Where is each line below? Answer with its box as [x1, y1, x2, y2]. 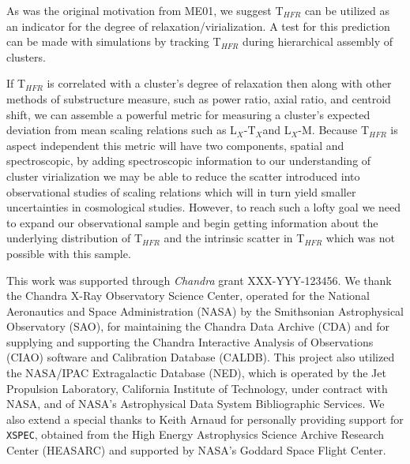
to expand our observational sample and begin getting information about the [6, 214, 378, 230]
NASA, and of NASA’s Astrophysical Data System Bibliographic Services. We [6, 395, 385, 412]
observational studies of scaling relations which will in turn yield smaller [6, 183, 356, 200]
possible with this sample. [6, 245, 131, 261]
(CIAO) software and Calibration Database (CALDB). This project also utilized [6, 349, 395, 365]
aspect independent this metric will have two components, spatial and [6, 137, 344, 153]
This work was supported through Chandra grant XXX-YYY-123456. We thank [6, 271, 392, 288]
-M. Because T [298, 122, 370, 138]
